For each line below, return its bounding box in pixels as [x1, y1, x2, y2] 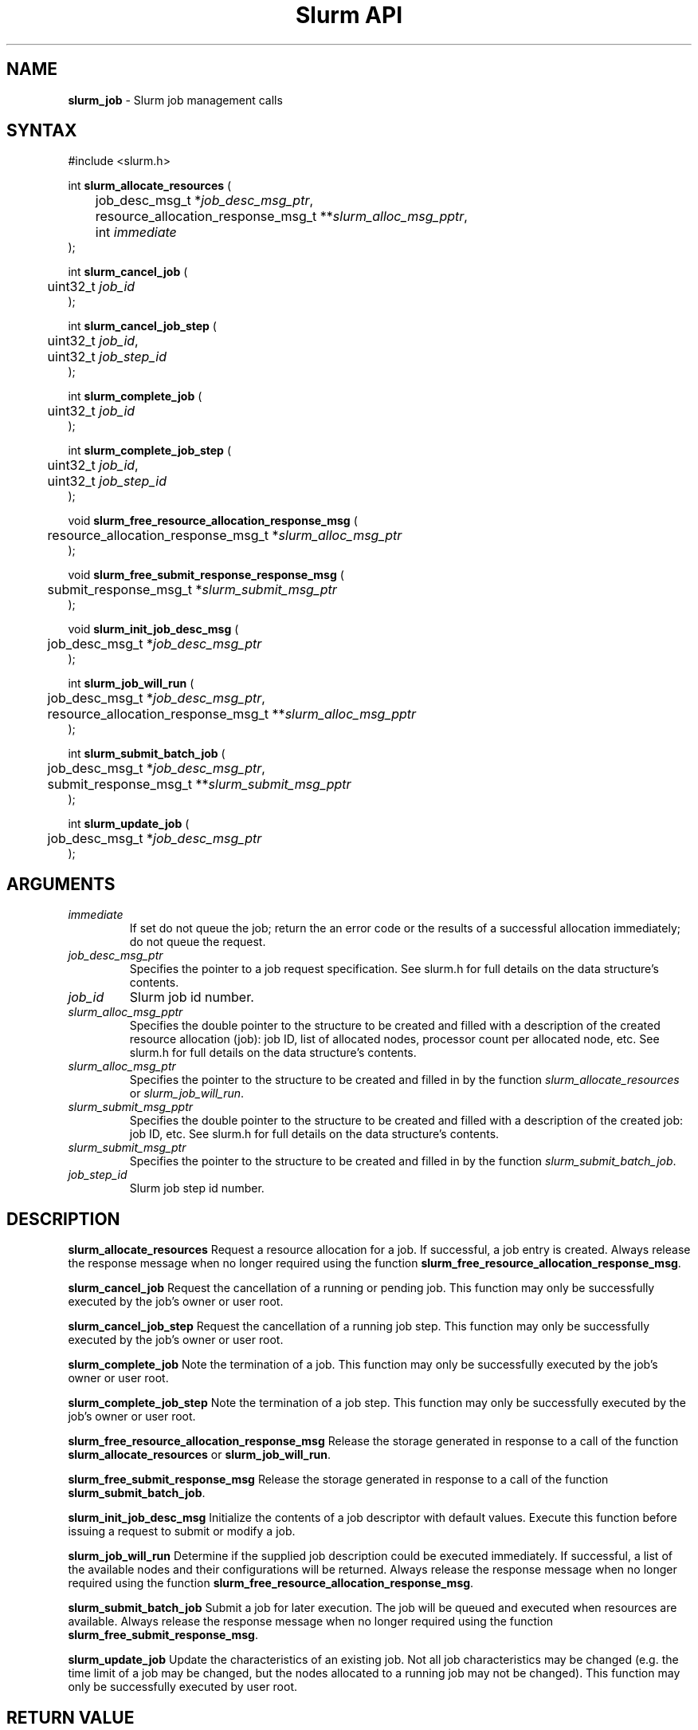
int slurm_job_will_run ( [68, 676, 194, 691]
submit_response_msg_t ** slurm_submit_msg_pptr [47, 776, 351, 793]
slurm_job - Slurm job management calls [68, 93, 283, 107]
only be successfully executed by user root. [68, 1680, 298, 1694]
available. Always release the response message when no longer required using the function [68, 1614, 554, 1629]
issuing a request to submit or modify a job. [68, 1524, 296, 1539]
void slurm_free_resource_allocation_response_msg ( [68, 514, 358, 528]
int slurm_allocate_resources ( [68, 179, 232, 193]
